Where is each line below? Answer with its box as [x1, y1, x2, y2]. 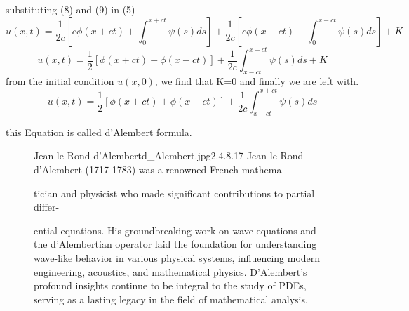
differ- [34, 199, 60, 214]
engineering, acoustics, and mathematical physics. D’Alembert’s [34, 264, 307, 279]
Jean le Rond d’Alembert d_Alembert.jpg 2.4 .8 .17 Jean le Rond [34, 148, 304, 163]
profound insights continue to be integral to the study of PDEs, [34, 278, 307, 293]
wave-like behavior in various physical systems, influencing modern [34, 250, 321, 265]
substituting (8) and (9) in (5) [6, 2, 135, 16]
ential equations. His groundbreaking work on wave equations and [34, 223, 316, 237]
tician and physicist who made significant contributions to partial [34, 185, 315, 200]
